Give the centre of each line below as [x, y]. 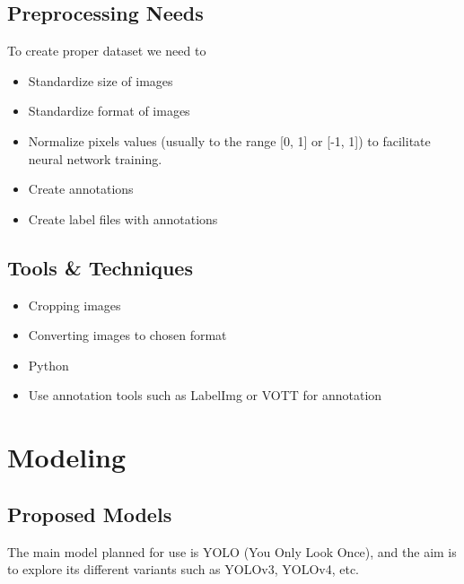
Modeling [67, 457]
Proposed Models [90, 514]
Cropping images [74, 305]
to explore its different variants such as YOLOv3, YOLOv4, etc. [184, 569]
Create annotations [81, 189]
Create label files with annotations [123, 218]
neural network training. [95, 158]
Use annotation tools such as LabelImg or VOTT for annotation [205, 395]
